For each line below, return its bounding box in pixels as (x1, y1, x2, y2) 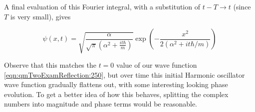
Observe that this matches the (4, 60, 96, 70)
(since (233, 1, 251, 11)
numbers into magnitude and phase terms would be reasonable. (4, 99, 197, 109)
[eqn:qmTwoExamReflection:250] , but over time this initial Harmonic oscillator (4, 69, 245, 80)
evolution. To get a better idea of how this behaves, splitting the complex (4, 89, 229, 99)
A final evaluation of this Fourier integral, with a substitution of (4, 1, 200, 11)
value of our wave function (116, 60, 197, 70)
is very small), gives (10, 11, 71, 21)
